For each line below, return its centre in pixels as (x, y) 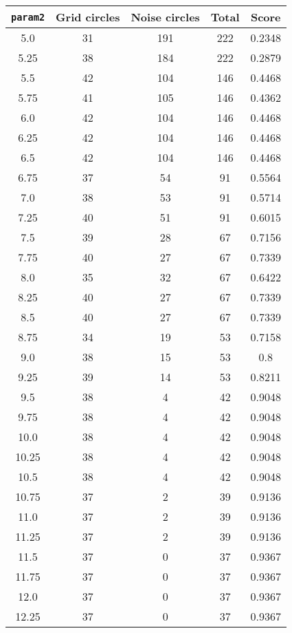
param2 (28, 17)
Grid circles (88, 17)
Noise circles (165, 17)
